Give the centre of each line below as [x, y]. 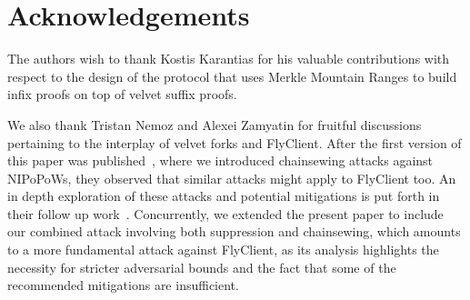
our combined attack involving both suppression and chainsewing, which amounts [234, 231]
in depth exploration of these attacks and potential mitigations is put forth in [224, 196]
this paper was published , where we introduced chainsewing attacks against [220, 160]
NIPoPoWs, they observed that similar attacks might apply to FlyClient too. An [232, 178]
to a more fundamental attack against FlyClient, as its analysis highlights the [223, 250]
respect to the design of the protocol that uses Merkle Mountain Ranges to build [232, 76]
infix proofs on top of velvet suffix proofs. [122, 94]
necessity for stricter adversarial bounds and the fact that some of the [202, 267]
